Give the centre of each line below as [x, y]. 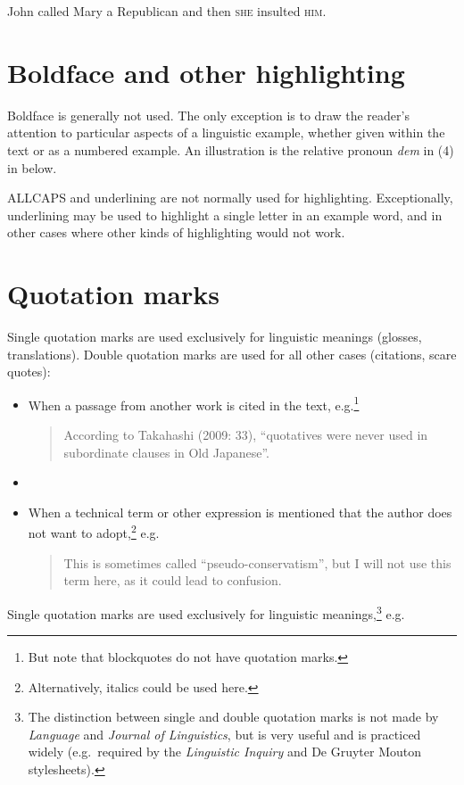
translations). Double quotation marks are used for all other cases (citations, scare [232, 354]
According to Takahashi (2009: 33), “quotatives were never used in [246, 435]
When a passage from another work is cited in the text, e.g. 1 [194, 403]
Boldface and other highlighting [206, 72]
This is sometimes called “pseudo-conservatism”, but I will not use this [257, 562]
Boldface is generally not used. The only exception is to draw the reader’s [208, 115]
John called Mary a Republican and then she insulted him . [167, 11]
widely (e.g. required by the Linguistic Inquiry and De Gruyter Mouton [225, 752]
